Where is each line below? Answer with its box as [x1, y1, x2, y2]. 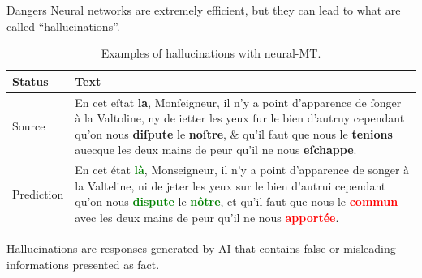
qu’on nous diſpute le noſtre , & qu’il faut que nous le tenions [75, 125, 393, 142]
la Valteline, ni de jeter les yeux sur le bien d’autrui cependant [75, 177, 386, 194]
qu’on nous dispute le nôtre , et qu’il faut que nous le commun [75, 193, 398, 210]
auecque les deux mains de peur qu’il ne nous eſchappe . [75, 141, 357, 158]
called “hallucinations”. [6, 17, 120, 34]
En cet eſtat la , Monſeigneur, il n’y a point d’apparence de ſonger [75, 93, 402, 110]
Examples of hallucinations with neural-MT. [101, 45, 321, 62]
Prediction [12, 185, 64, 202]
